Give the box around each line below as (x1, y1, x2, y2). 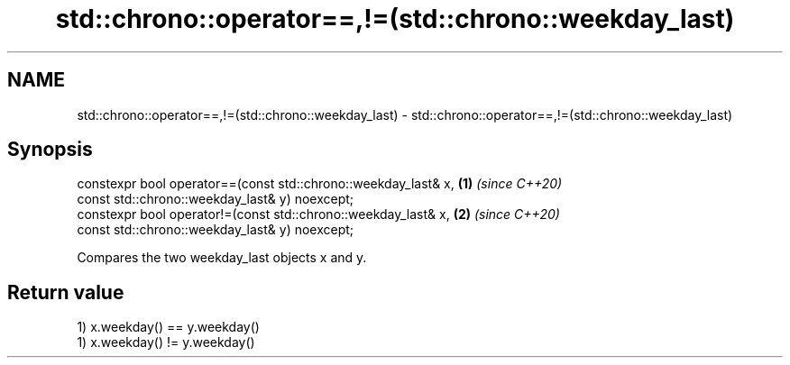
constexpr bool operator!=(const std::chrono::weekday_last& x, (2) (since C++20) (77, 206, 560, 223)
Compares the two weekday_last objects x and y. (77, 250, 367, 266)
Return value (7, 280, 124, 304)
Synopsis (7, 138, 93, 161)
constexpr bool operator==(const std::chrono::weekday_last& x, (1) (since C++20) (77, 176, 563, 192)
